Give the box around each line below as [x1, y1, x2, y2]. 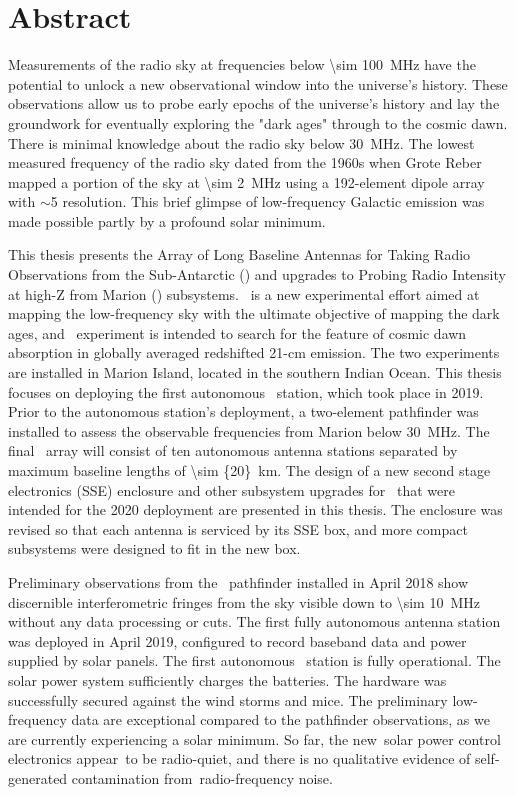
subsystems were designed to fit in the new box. [8, 538, 301, 559]
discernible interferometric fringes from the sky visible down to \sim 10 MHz [8, 591, 480, 612]
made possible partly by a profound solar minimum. [8, 210, 326, 231]
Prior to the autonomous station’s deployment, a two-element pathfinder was [8, 401, 479, 422]
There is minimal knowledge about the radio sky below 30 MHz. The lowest [8, 132, 475, 153]
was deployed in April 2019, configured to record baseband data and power [8, 630, 467, 651]
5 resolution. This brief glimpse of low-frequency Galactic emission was [50, 191, 485, 212]
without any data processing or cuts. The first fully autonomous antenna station [8, 611, 501, 632]
